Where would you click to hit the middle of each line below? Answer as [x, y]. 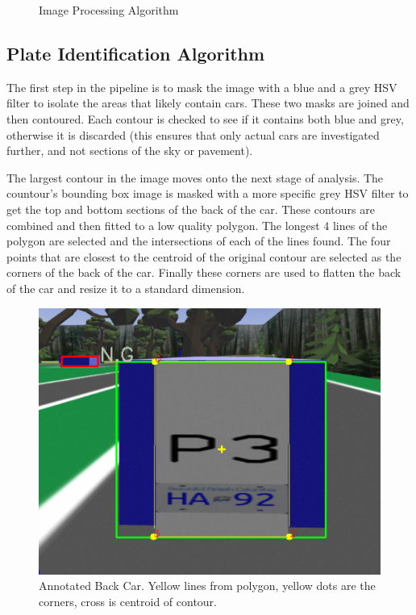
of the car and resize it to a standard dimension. [126, 288]
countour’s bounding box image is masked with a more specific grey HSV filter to [208, 193]
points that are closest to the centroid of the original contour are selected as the [204, 256]
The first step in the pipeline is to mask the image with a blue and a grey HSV [202, 87]
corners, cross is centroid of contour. [128, 601]
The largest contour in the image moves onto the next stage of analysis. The [195, 177]
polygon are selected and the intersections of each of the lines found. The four [199, 241]
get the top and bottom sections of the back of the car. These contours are [191, 209]
